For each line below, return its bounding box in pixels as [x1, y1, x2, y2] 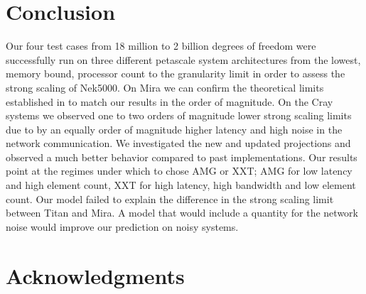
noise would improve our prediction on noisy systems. [6, 219, 239, 234]
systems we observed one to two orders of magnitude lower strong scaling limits [6, 108, 352, 123]
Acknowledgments [6, 261, 185, 290]
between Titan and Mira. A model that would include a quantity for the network [6, 205, 358, 220]
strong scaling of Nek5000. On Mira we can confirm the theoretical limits [6, 80, 324, 94]
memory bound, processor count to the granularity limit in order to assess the [6, 66, 345, 81]
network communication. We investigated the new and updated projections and [6, 136, 351, 151]
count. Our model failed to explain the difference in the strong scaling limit [6, 191, 334, 206]
